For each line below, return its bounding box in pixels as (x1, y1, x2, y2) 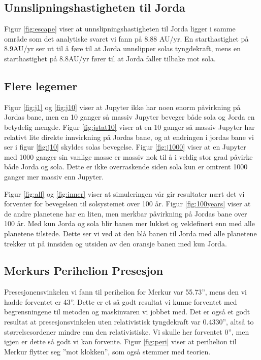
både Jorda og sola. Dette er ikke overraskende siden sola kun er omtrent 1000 (4, 161, 248, 172)
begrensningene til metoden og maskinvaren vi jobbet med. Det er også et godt (4, 306, 250, 317)
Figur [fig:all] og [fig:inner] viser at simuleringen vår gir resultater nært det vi (4, 188, 245, 199)
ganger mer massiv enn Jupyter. (4, 171, 104, 182)
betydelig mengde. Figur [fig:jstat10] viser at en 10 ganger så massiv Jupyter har (4, 121, 255, 132)
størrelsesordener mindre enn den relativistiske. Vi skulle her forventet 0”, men (4, 326, 249, 337)
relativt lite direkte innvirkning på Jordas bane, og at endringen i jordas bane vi (4, 131, 254, 142)
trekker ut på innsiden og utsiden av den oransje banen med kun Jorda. (4, 238, 227, 248)
